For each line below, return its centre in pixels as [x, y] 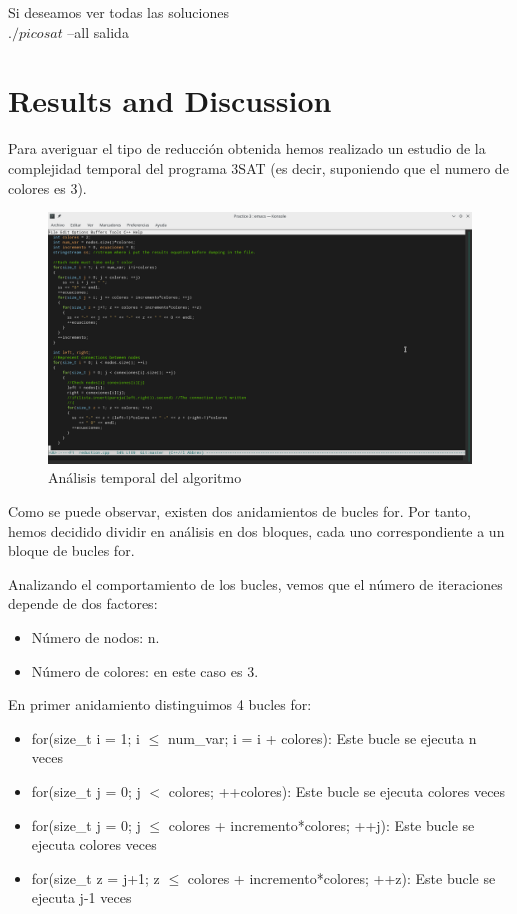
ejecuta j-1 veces [81, 897]
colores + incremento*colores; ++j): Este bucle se [321, 824]
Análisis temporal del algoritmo [145, 477]
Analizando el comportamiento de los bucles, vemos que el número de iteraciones [255, 583]
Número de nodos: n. [95, 637]
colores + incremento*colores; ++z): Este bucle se [341, 877]
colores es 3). [47, 187]
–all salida [98, 31]
